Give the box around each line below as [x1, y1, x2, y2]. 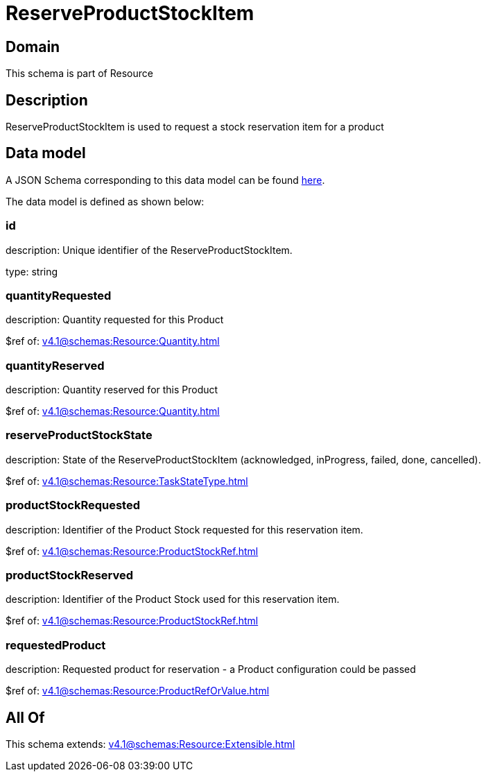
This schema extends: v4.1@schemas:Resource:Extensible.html [6, 737, 295, 750]
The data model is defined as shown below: [6, 195, 205, 207]
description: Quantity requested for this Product [6, 314, 224, 326]
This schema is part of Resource [6, 67, 153, 80]
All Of [6, 708, 45, 726]
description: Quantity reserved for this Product [6, 384, 218, 396]
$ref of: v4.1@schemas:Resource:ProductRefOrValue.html [6, 685, 270, 697]
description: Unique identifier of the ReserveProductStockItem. [6, 244, 293, 256]
